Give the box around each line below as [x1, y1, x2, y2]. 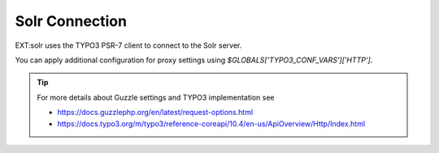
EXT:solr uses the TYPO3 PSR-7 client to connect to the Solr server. [15, 40, 242, 50]
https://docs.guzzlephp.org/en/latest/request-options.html [57, 108, 254, 117]
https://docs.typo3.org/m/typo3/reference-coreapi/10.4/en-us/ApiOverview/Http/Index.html [57, 118, 366, 129]
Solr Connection [15, 12, 128, 30]
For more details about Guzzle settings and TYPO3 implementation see [37, 92, 276, 102]
